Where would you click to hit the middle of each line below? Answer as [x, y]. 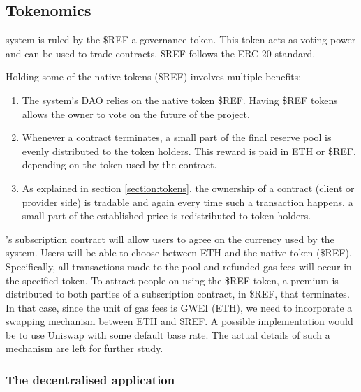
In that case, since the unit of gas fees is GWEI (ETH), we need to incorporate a [179, 307]
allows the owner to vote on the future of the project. [136, 114]
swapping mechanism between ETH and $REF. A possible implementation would [179, 321]
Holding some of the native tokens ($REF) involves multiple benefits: [154, 77]
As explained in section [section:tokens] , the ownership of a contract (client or [188, 188]
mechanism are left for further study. [84, 348]
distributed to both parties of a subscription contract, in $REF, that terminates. [178, 294]
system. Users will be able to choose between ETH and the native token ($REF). [179, 253]
